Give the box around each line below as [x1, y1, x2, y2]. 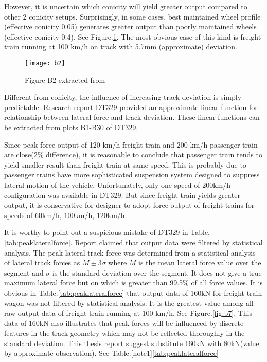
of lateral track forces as [4, 257, 80, 268]
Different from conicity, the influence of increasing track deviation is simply [4, 92, 242, 102]
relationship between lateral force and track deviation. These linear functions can [4, 112, 260, 122]
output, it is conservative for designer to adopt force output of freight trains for [4, 200, 255, 210]
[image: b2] [25, 59, 65, 67]
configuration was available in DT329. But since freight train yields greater [4, 189, 240, 200]
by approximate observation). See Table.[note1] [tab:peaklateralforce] [4, 348, 219, 358]
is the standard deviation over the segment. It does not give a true [52, 267, 262, 278]
